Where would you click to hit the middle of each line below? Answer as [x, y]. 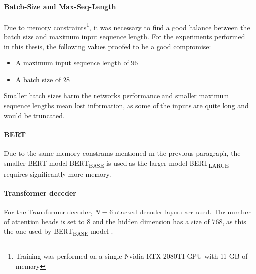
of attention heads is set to [44, 221]
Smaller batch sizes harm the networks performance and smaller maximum [117, 96]
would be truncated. [34, 115]
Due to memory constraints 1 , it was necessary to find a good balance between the [127, 26]
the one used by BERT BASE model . [59, 232]
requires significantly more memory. [58, 173]
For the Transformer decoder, [48, 212]
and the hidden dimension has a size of [151, 221]
